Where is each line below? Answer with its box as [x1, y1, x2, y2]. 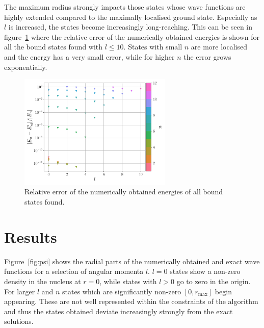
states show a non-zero [170, 266, 241, 276]
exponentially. [4, 61, 47, 72]
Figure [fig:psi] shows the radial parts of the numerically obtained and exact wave [4, 256, 260, 266]
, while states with [99, 275, 157, 286]
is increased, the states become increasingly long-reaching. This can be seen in [8, 21, 253, 32]
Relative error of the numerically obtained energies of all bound [24, 186, 223, 197]
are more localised [191, 41, 247, 52]
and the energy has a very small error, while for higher [4, 51, 175, 62]
